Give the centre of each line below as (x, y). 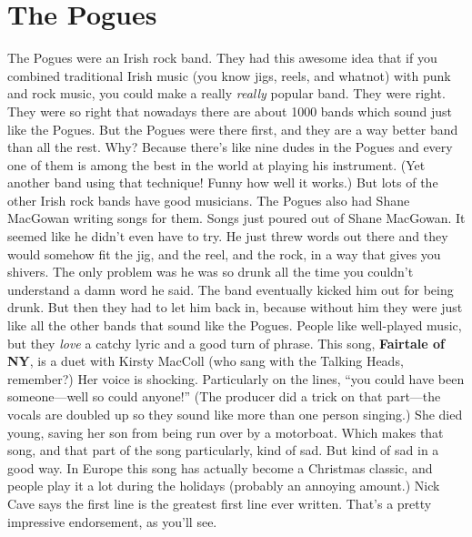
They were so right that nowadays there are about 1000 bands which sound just (230, 111)
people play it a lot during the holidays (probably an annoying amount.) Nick (224, 486)
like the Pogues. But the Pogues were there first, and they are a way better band (233, 129)
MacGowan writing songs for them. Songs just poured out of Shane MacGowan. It (236, 218)
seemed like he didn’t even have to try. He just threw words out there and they (228, 236)
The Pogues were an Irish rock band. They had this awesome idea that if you (222, 58)
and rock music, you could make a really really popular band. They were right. (226, 93)
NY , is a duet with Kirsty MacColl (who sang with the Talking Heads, (206, 361)
